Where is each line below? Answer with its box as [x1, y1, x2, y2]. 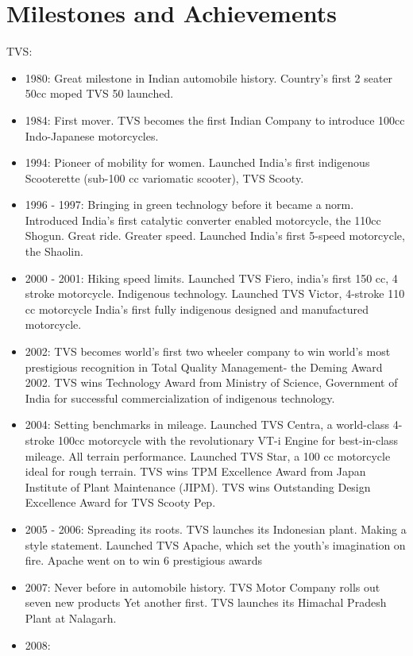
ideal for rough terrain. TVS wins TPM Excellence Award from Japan [25, 463, 366, 480]
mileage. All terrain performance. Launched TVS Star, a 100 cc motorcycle [25, 447, 391, 464]
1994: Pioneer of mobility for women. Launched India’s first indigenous [25, 154, 370, 171]
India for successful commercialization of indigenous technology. [25, 389, 335, 406]
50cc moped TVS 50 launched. [25, 85, 174, 102]
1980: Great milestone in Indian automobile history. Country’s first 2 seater [25, 69, 393, 86]
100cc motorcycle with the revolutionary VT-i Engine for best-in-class [58, 432, 399, 448]
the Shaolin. [25, 243, 83, 260]
